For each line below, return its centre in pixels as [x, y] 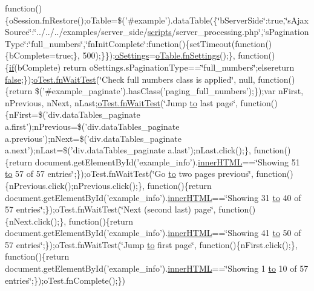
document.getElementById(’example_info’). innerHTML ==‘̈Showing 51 [167, 161]
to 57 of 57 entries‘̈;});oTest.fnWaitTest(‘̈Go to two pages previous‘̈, [129, 174]
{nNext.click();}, [36, 221]
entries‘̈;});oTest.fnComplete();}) [65, 280]
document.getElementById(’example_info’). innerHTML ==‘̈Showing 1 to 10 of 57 [157, 268]
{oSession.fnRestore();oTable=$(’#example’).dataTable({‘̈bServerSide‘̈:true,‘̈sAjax [157, 20]
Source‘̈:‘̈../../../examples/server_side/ [77, 32]
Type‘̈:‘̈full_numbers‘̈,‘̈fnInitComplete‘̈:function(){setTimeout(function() [139, 43]
